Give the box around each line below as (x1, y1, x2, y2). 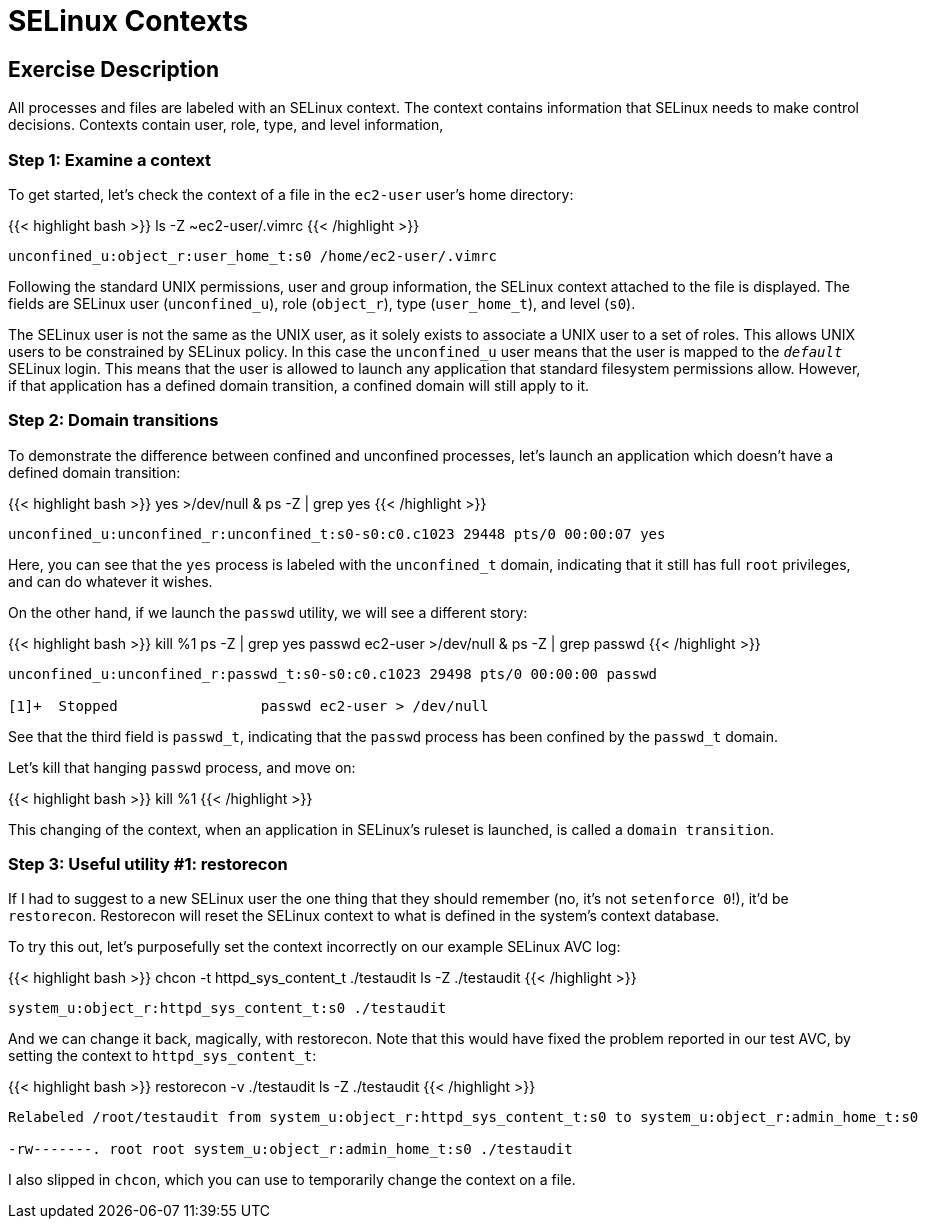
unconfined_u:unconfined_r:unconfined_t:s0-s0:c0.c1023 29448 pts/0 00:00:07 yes (8, 525, 666, 542)
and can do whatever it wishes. (8, 572, 213, 590)
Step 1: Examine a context (8, 149, 212, 170)
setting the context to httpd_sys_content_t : (8, 1047, 317, 1065)
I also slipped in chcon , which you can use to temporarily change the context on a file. (8, 1171, 576, 1189)
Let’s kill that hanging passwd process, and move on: (8, 758, 356, 776)
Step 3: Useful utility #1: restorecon (8, 854, 288, 875)
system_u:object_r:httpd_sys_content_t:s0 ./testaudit (8, 1000, 447, 1017)
